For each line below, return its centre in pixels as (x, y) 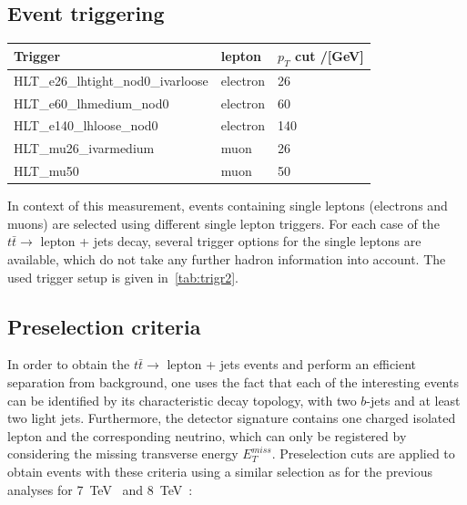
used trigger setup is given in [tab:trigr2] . (123, 277)
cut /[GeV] (330, 55)
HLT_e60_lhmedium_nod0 (91, 103)
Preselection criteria (104, 326)
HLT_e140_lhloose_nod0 (86, 125)
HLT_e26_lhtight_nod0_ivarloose (111, 80)
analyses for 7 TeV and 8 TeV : (100, 489)
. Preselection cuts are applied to (363, 453)
